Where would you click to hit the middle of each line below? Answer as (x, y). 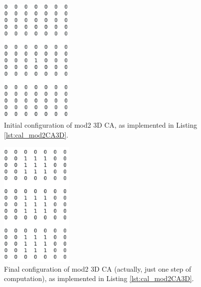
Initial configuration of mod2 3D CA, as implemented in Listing (101, 125)
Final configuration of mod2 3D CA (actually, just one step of (98, 268)
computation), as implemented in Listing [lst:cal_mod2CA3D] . (99, 278)
